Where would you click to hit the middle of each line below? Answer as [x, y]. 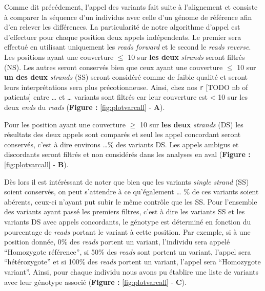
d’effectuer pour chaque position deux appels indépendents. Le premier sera [123, 37]
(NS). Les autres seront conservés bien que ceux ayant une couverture [114, 67]
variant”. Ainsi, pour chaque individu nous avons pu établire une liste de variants [131, 271]
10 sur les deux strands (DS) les [191, 124]
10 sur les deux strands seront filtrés [186, 57]
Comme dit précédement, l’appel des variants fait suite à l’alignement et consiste [131, 7]
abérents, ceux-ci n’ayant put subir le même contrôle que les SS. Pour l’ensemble [131, 201]
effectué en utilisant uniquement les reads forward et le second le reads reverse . [128, 47]
